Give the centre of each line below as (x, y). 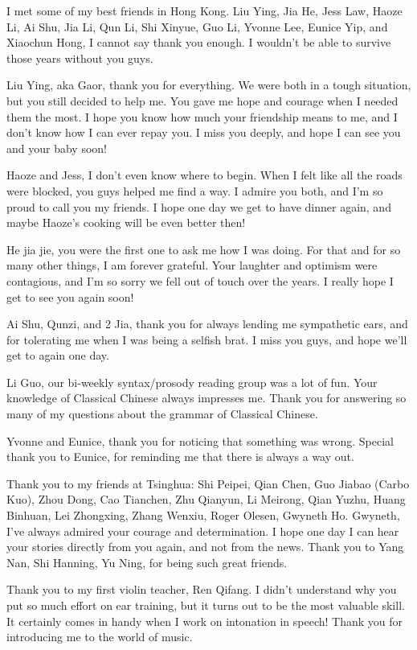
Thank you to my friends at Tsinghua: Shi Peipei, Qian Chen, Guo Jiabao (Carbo (208, 483)
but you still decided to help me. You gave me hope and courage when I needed (202, 100)
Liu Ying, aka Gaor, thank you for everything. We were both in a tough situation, (209, 85)
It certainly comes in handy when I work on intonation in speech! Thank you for (205, 621)
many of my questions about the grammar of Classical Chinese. (162, 414)
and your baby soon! (57, 148)
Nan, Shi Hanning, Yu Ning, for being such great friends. (147, 562)
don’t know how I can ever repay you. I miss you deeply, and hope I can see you (204, 132)
